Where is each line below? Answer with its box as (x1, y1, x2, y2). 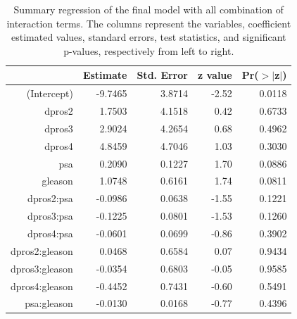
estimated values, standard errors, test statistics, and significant (11, 30, 286, 44)
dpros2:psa (27, 191, 73, 206)
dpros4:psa (27, 225, 73, 240)
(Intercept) (26, 86, 73, 101)
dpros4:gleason (11, 278, 73, 293)
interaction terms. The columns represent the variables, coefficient (6, 15, 291, 30)
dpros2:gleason (11, 243, 73, 258)
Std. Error (137, 68, 188, 82)
